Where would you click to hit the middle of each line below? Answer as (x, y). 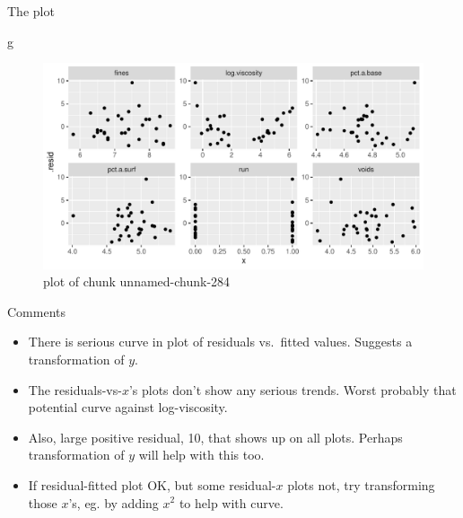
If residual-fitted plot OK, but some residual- (152, 484)
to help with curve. (231, 502)
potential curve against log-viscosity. (128, 407)
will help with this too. (201, 455)
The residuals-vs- (75, 389)
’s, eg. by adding (114, 502)
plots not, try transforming (361, 484)
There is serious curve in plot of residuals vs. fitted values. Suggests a (220, 342)
